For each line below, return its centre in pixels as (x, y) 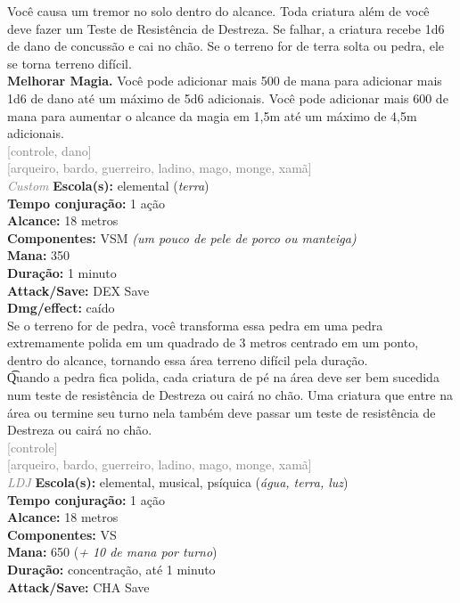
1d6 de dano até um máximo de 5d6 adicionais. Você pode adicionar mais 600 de (228, 98)
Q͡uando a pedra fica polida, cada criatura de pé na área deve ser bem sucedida (223, 377)
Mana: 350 (39, 255)
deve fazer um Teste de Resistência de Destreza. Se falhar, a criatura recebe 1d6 (226, 28)
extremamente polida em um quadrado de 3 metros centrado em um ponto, (213, 342)
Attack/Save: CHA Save (78, 587)
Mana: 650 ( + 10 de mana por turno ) (112, 552)
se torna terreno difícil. (70, 63)
